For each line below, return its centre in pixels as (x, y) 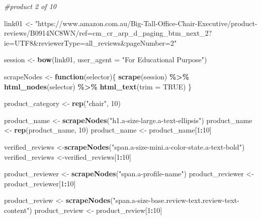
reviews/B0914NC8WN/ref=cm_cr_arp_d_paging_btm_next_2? (108, 33)
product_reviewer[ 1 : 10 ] (40, 183)
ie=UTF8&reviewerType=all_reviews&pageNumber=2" (91, 42)
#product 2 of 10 (30, 6)
